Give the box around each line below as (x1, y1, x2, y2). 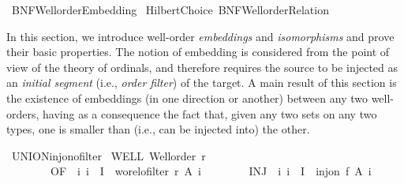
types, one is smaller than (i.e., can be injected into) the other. (6, 121, 310, 137)
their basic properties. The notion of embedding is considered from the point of (6, 43, 390, 60)
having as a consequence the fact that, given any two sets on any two (43, 105, 377, 122)
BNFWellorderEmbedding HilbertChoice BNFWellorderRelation (11, 2, 329, 17)
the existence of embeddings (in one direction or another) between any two (6, 89, 368, 106)
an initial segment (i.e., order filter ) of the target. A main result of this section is (6, 74, 397, 91)
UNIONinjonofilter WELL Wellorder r (11, 147, 206, 163)
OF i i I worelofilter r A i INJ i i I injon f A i (50, 163, 372, 179)
